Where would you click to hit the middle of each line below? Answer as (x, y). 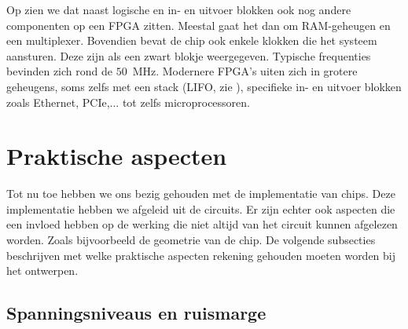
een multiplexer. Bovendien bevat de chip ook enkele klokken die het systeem (192, 40)
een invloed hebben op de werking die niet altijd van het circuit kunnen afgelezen (202, 224)
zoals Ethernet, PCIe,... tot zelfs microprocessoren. (129, 102)
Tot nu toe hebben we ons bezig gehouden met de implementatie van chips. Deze (201, 194)
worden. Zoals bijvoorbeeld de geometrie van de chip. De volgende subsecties (191, 240)
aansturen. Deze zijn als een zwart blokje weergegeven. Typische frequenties (189, 55)
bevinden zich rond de (60, 71)
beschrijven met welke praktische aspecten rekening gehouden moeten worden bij (201, 255)
